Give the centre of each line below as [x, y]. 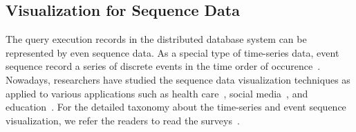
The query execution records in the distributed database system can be [156, 39]
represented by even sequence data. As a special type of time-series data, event [172, 52]
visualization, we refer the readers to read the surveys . [123, 120]
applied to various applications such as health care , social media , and [157, 93]
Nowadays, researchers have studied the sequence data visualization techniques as [178, 79]
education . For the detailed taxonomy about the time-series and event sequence [176, 107]
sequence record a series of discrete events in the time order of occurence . [163, 66]
